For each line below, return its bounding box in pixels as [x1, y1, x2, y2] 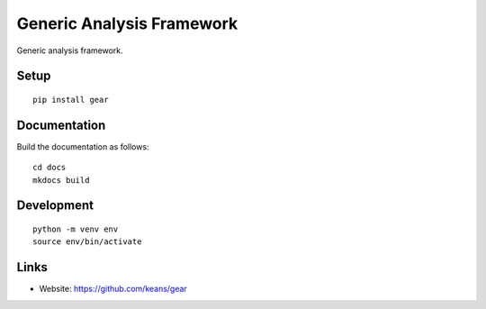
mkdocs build [32, 175, 90, 185]
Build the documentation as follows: [16, 141, 149, 152]
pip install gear [32, 95, 109, 105]
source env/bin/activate [32, 237, 142, 247]
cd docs [32, 162, 67, 173]
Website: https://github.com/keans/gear [39, 284, 188, 295]
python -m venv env [32, 224, 119, 234]
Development [16, 198, 94, 214]
